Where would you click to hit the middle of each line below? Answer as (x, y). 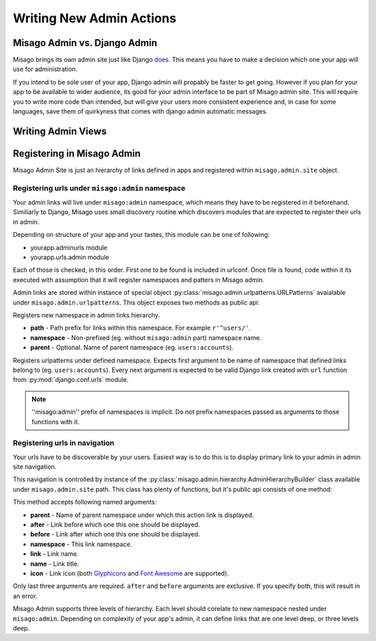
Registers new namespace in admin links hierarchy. (86, 315)
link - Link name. (55, 554)
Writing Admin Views (60, 131)
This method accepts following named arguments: (85, 502)
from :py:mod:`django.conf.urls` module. (71, 380)
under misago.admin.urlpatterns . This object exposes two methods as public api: (136, 302)
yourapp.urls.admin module (70, 257)
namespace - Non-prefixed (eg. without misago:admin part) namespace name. (146, 337)
